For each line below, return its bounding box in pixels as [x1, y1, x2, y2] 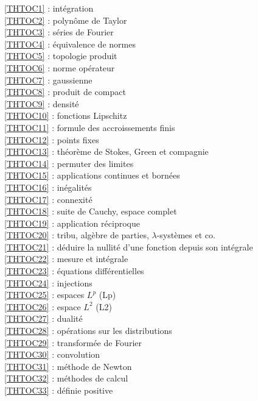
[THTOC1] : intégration [4, 2, 94, 14]
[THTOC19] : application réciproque [4, 216, 140, 229]
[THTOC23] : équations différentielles [4, 264, 144, 277]
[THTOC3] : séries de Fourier [4, 26, 114, 38]
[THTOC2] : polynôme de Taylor [4, 13, 127, 26]
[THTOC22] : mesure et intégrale [4, 252, 128, 265]
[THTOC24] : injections [4, 276, 92, 289]
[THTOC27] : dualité [4, 312, 83, 325]
